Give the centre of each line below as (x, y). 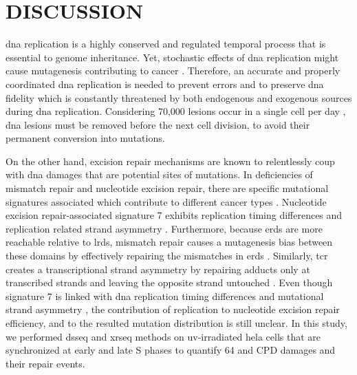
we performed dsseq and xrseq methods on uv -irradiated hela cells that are (163, 336)
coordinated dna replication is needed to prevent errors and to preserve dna (165, 84)
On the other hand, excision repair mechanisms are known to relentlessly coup (170, 161)
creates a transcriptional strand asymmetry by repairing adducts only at (158, 269)
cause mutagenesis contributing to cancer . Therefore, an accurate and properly (173, 71)
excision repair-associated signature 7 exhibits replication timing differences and (174, 215)
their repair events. (45, 363)
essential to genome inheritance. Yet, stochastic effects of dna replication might (172, 57)
